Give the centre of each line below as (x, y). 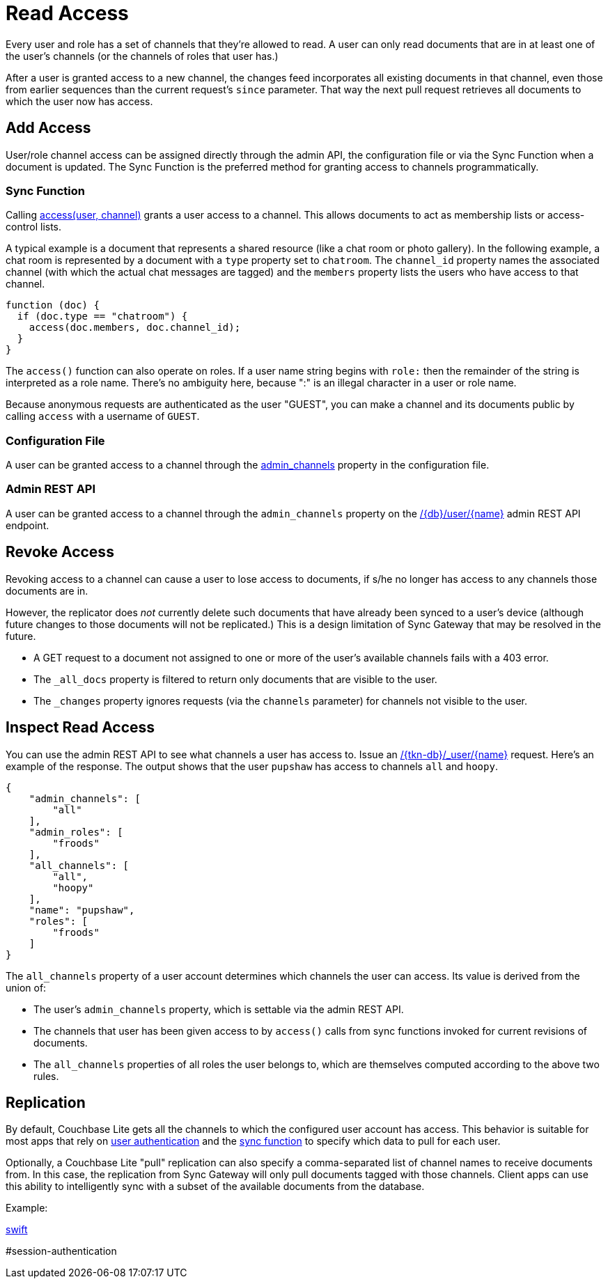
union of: (26, 987)
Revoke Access (60, 552)
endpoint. (28, 525)
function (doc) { (53, 305)
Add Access (48, 128)
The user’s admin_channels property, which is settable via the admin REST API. (219, 1009)
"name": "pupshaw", (82, 910)
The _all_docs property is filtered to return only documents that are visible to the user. (235, 679)
